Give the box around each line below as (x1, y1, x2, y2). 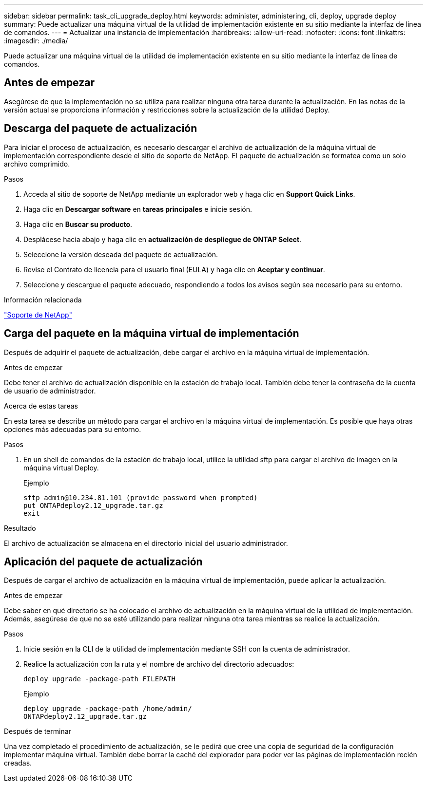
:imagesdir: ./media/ (4, 37, 68, 45)
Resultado (4, 524, 36, 532)
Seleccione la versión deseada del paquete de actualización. (23, 250, 218, 259)
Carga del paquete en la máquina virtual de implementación (4, 327, 299, 340)
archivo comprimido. (4, 159, 70, 168)
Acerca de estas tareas (4, 401, 78, 410)
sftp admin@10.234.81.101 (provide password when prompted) (23, 493, 258, 502)
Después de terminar (4, 727, 71, 736)
